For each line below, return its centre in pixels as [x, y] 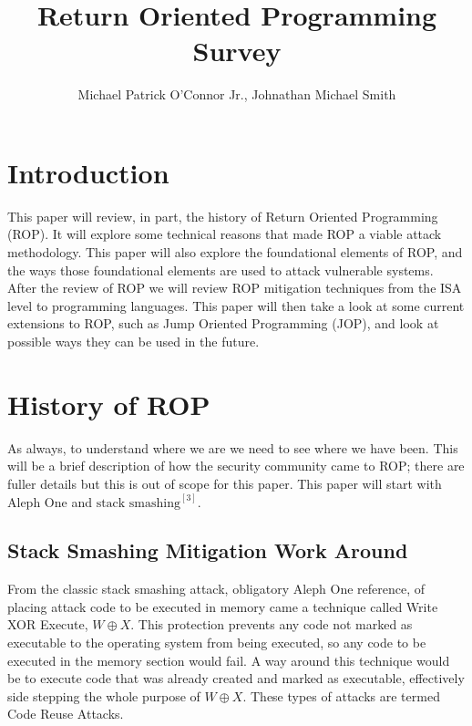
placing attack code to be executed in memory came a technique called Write [223, 606]
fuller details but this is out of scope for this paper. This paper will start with [225, 483]
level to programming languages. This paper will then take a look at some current [236, 305]
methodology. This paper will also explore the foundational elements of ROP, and [235, 252]
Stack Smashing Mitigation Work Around [208, 550]
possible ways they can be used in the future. [133, 341]
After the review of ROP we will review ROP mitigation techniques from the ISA [235, 288]
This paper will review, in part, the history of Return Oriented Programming [223, 216]
